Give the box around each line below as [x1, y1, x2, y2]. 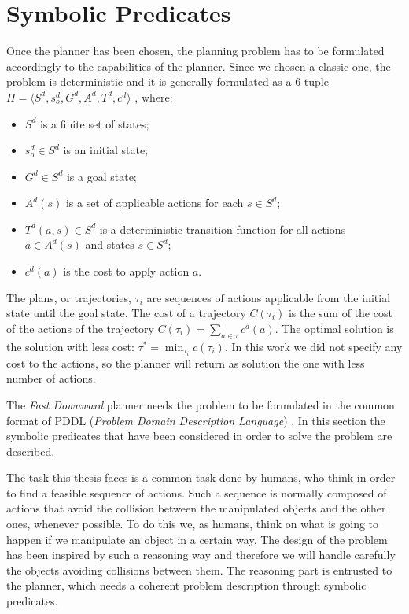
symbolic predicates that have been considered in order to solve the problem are [6, 427, 392, 444]
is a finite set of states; [39, 115, 149, 131]
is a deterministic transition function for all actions [99, 220, 346, 237]
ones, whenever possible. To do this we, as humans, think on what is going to [6, 516, 379, 532]
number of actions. [6, 370, 96, 387]
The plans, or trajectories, [6, 289, 131, 305]
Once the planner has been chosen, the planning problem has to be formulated [6, 43, 385, 59]
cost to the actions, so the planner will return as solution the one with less [6, 354, 365, 371]
